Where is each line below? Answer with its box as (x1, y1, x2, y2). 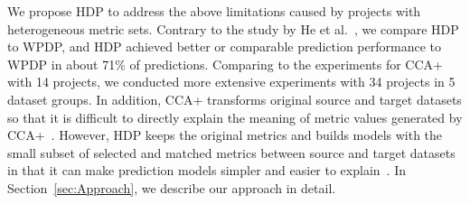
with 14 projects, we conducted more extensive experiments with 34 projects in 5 (7, 72, 456, 91)
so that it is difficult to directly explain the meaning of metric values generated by (7, 107, 463, 126)
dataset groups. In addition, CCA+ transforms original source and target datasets (7, 89, 462, 108)
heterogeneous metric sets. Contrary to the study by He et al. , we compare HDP (7, 19, 459, 38)
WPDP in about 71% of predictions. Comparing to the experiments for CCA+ (7, 54, 443, 73)
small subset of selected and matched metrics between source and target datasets (7, 143, 456, 162)
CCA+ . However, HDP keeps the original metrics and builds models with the (7, 125, 443, 144)
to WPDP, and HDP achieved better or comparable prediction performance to (7, 37, 441, 56)
